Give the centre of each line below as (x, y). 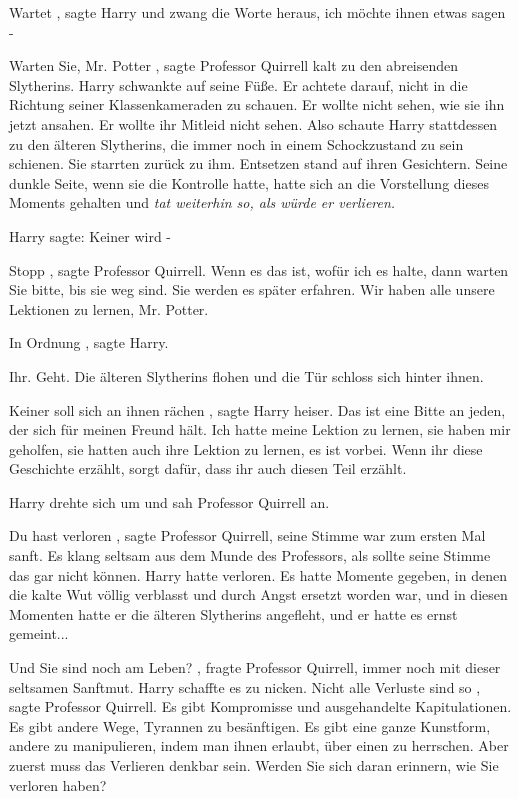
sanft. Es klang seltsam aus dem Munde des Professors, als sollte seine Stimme (250, 555)
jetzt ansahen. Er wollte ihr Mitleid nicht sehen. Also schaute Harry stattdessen (253, 123)
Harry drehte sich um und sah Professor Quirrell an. (169, 501)
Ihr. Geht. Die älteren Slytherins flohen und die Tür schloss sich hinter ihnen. (246, 375)
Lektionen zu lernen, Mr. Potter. (109, 308)
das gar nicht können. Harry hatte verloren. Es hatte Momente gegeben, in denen (258, 574)
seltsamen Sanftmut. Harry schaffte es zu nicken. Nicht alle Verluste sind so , (245, 686)
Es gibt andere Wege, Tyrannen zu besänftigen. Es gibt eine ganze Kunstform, (250, 725)
